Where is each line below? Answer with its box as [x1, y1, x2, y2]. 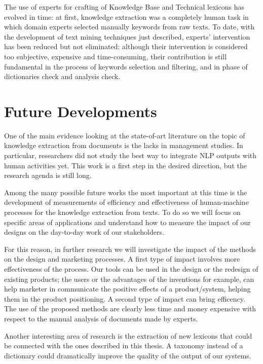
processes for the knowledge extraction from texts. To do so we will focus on [4, 207, 241, 217]
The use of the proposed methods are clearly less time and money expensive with [4, 303, 256, 314]
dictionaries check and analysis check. [4, 71, 121, 82]
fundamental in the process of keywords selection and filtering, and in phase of [4, 61, 248, 71]
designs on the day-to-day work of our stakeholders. [4, 227, 164, 237]
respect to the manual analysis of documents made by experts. [4, 313, 198, 323]
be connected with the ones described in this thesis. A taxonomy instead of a [4, 340, 243, 351]
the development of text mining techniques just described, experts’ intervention [4, 31, 250, 42]
